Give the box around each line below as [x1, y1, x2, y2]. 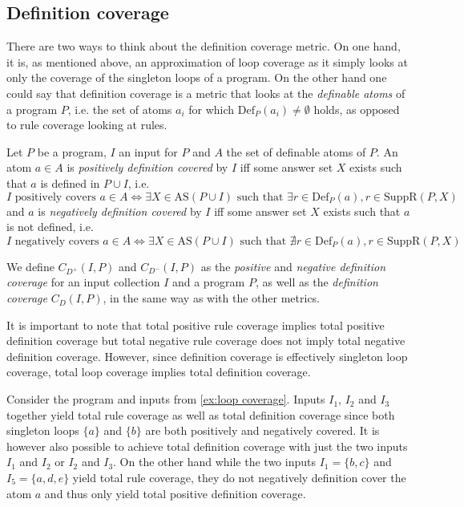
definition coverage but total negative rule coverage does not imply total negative [6, 332, 405, 349]
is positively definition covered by [67, 159, 228, 176]
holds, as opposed [313, 100, 400, 117]
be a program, [37, 143, 107, 160]
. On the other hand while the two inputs [113, 453, 316, 470]
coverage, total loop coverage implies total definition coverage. [6, 363, 311, 380]
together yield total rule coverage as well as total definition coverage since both [6, 406, 395, 423]
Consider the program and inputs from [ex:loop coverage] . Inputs [6, 391, 325, 408]
